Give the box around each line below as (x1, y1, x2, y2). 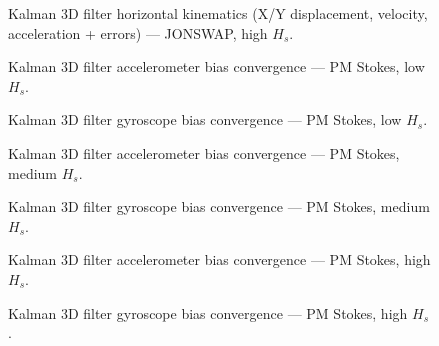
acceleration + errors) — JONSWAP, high (8, 22, 268, 43)
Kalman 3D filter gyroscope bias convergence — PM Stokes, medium (8, 196, 430, 217)
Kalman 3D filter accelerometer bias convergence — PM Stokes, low (8, 56, 425, 77)
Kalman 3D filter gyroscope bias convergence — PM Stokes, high (8, 302, 408, 323)
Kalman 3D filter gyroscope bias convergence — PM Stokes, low (8, 109, 402, 130)
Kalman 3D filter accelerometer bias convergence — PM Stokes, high (8, 249, 431, 270)
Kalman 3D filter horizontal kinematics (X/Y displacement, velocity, (8, 3, 428, 23)
